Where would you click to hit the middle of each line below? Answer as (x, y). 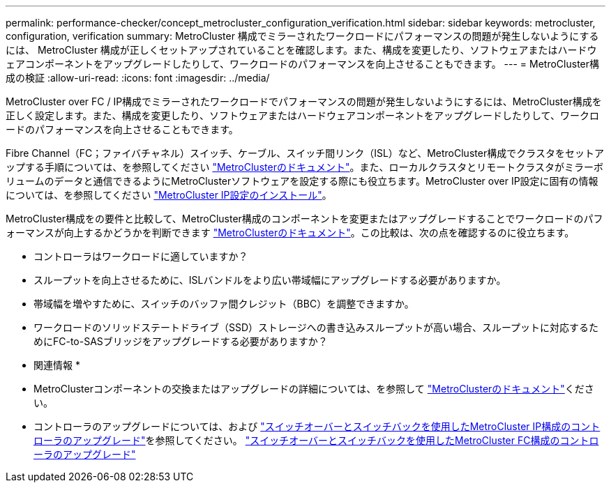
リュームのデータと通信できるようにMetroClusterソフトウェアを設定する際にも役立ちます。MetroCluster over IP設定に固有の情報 (302, 181)
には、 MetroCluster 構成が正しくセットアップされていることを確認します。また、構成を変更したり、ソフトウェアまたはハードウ (301, 50)
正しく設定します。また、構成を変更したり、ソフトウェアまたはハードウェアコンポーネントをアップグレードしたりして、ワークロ (302, 115)
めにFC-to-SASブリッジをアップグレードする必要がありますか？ (181, 341)
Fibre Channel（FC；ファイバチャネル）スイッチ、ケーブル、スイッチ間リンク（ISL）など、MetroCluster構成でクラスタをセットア (305, 153)
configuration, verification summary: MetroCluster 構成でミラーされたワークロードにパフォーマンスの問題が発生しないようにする (302, 36)
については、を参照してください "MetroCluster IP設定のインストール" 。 (169, 195)
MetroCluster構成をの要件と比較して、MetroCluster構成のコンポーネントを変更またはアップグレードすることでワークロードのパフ (304, 219)
